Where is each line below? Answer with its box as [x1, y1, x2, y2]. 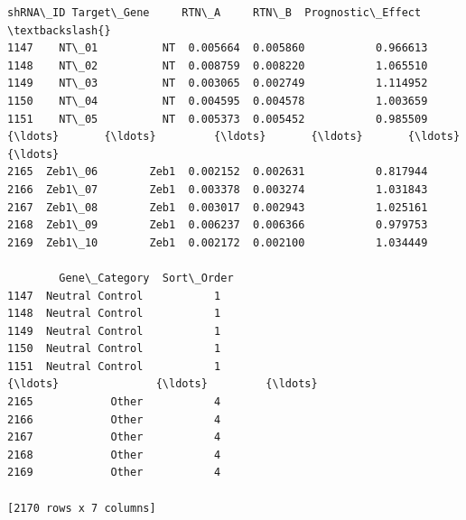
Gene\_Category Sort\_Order [59, 271, 234, 284]
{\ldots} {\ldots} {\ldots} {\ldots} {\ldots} [7, 130, 461, 144]
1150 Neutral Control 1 [7, 342, 221, 356]
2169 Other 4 [7, 466, 221, 479]
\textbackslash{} [7, 23, 111, 37]
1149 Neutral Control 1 [7, 324, 221, 338]
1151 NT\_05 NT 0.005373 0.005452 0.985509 [7, 112, 428, 125]
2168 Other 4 [7, 448, 221, 461]
